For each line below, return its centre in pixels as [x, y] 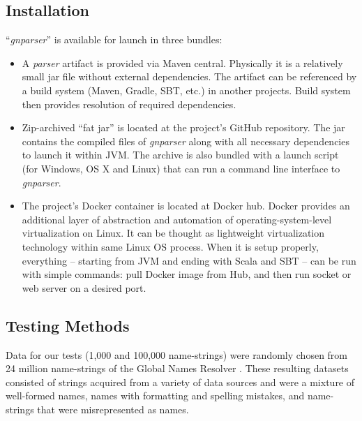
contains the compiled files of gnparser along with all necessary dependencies [186, 141]
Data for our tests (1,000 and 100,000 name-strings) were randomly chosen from [177, 354]
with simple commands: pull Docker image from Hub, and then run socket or [187, 274]
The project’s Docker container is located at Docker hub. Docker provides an [186, 206]
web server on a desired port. [84, 287]
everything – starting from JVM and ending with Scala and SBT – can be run [189, 260]
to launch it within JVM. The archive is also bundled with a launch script [180, 155]
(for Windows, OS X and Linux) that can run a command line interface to [181, 168]
